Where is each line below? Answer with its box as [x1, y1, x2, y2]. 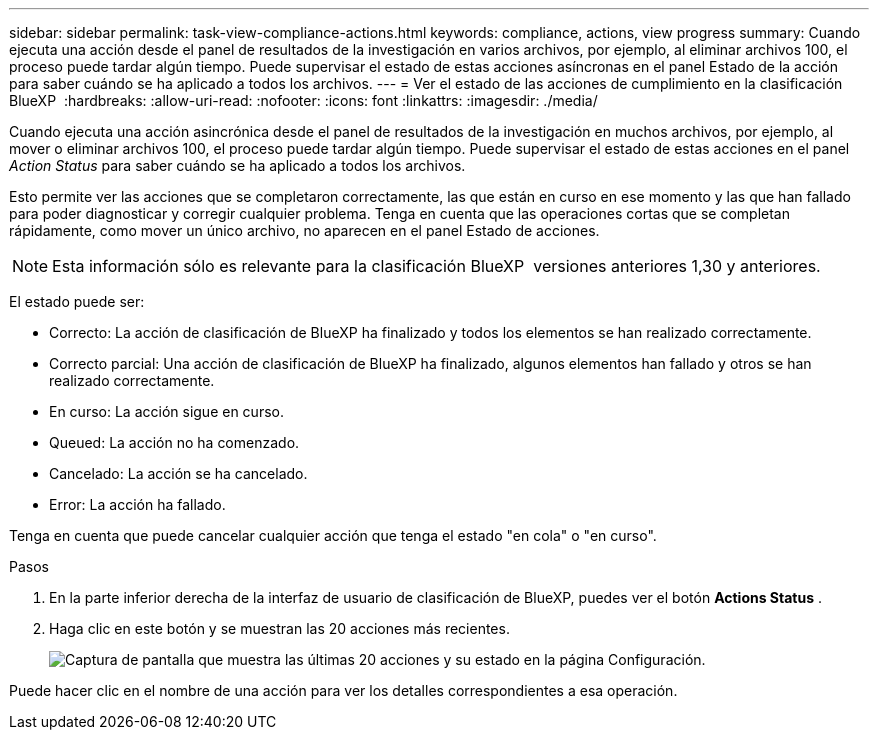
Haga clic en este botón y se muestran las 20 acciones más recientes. [49, 620, 510, 637]
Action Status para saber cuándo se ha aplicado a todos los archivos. [9, 157, 466, 174]
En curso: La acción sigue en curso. [49, 403, 284, 420]
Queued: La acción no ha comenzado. [49, 434, 300, 451]
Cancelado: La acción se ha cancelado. [49, 465, 308, 482]
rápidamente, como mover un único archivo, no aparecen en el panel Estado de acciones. [9, 222, 600, 239]
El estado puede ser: [9, 293, 145, 310]
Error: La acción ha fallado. [49, 496, 226, 513]
